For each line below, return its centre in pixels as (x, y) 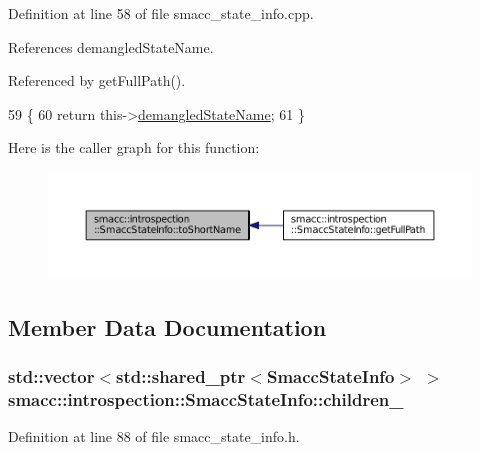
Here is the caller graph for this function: (134, 147)
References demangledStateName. (111, 46)
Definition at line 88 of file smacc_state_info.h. (154, 436)
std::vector (51, 375)
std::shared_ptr (181, 375)
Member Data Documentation (167, 326)
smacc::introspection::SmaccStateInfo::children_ (206, 398)
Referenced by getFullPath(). (97, 80)
